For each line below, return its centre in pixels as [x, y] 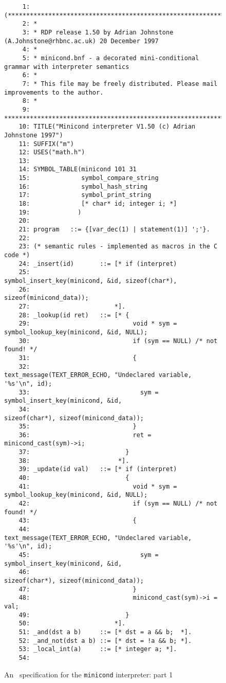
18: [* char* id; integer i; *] [98, 204]
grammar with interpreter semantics [67, 67]
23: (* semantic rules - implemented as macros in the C [118, 247]
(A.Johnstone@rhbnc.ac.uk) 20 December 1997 [81, 41]
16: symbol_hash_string [83, 186]
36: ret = [85, 435]
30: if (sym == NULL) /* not [118, 341]
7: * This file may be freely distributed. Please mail [120, 84]
